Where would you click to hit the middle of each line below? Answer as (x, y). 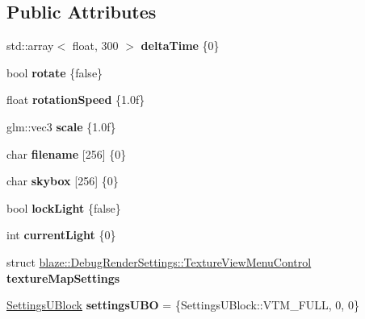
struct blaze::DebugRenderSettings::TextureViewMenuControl (159, 261)
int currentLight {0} (61, 235)
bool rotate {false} (55, 72)
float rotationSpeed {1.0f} (76, 99)
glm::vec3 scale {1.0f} (61, 126)
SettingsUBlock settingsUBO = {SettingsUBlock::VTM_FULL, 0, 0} (183, 305)
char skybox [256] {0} (63, 181)
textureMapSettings (63, 278)
